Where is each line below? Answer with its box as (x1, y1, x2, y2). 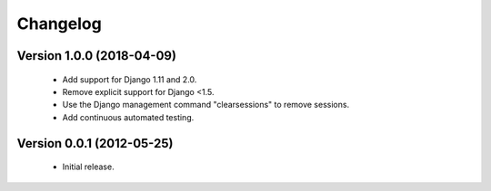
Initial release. (62, 161, 115, 172)
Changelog (16, 14, 102, 33)
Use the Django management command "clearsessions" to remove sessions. (62, 100, 350, 110)
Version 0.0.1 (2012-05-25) (16, 136, 174, 151)
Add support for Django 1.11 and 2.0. (62, 73, 197, 85)
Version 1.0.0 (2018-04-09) (16, 48, 177, 63)
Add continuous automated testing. (62, 111, 195, 122)
